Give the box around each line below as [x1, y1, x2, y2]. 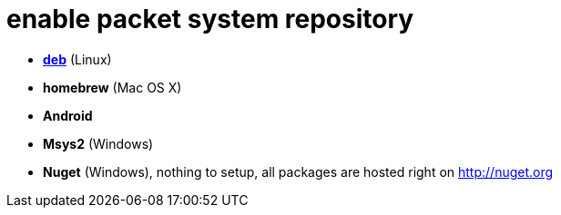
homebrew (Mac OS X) [43, 79, 182, 95]
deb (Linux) [43, 51, 112, 67]
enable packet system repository [6, 4, 414, 34]
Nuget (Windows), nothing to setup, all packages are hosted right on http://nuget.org [43, 163, 554, 180]
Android [43, 107, 93, 123]
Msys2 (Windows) [43, 135, 154, 151]
